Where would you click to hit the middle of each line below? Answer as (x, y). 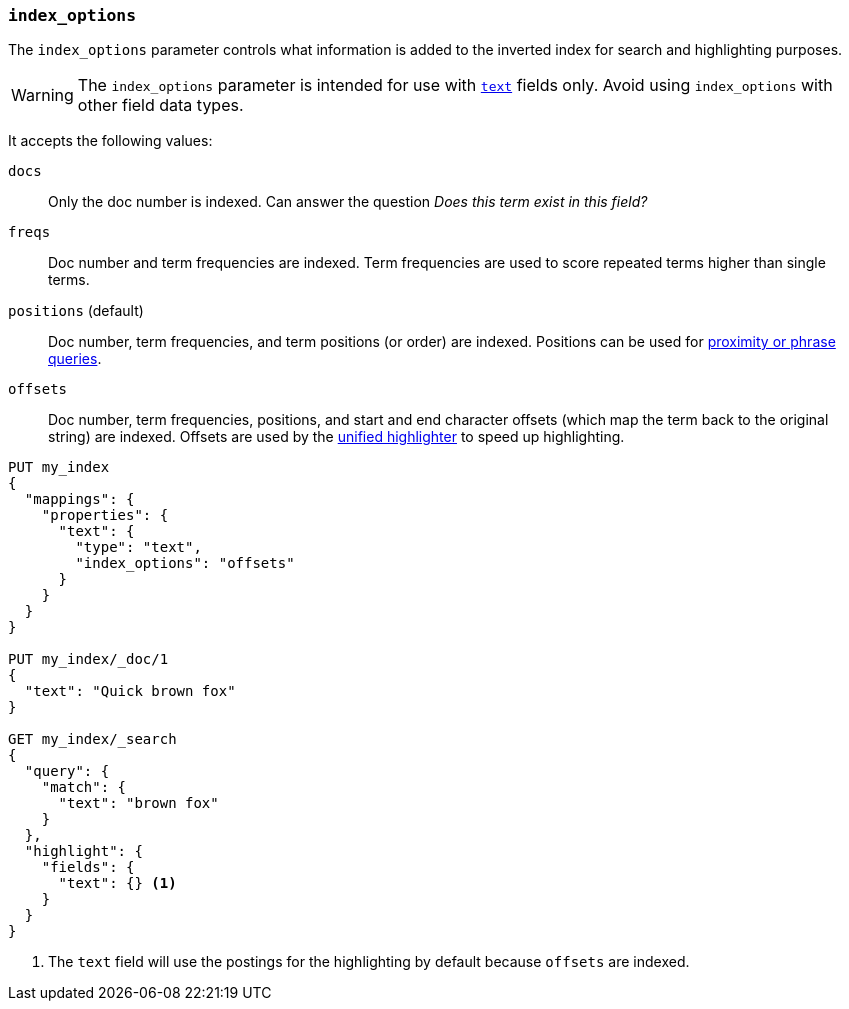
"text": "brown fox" (138, 803)
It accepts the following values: (110, 141)
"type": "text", (138, 547)
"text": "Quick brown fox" (130, 691)
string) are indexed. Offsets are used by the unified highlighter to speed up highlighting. (336, 437)
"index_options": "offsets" (185, 563)
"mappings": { (79, 499)
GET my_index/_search (92, 739)
